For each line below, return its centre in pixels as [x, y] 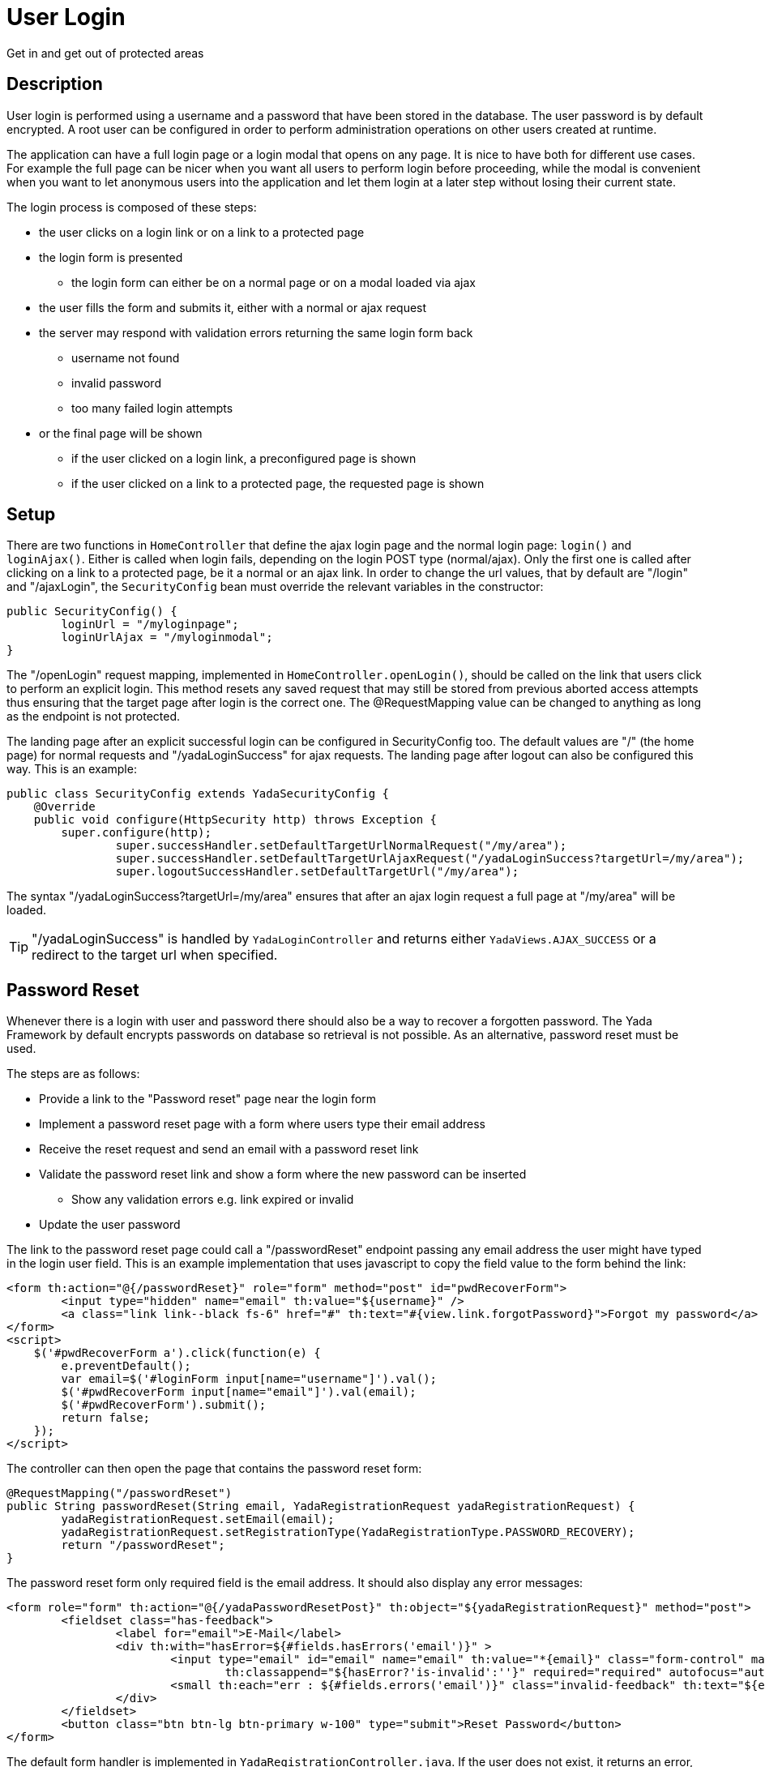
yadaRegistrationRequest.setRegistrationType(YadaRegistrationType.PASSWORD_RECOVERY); [348, 1532]
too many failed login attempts [152, 408]
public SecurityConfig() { [92, 612]
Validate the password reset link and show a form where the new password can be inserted [283, 1174]
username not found [126, 357]
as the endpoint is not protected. [94, 717]
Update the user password [110, 1225]
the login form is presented [111, 257]
